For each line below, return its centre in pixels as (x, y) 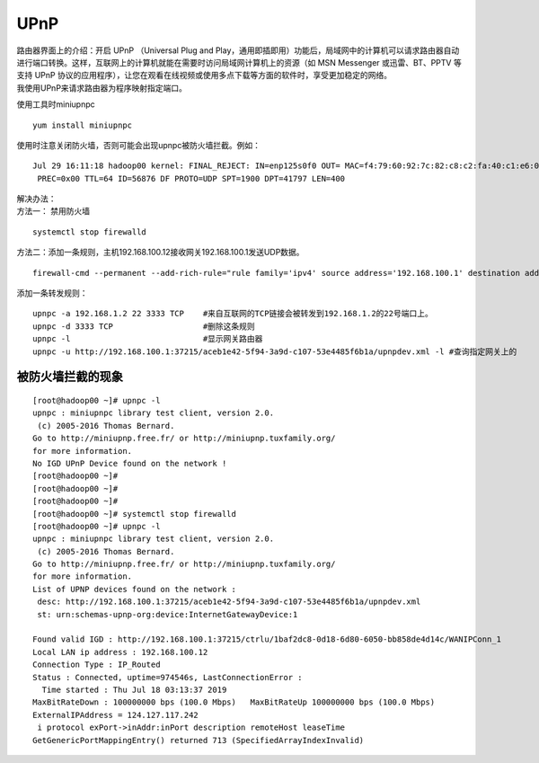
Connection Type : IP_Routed (97, 665)
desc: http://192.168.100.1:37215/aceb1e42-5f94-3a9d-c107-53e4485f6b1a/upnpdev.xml (229, 602)
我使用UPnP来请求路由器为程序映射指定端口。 (102, 88)
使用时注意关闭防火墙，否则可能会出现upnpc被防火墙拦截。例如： (138, 145)
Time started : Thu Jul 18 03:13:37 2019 (134, 689)
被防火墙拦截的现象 (70, 377)
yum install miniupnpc (83, 125)
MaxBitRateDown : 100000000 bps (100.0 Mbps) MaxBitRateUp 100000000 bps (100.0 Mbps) (234, 702)
